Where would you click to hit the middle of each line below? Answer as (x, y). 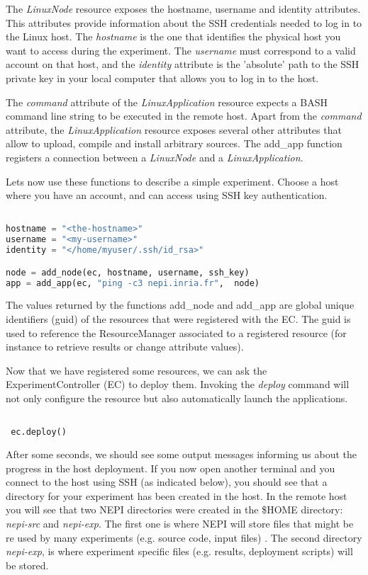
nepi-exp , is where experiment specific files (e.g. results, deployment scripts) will (179, 551)
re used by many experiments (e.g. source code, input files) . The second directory (184, 537)
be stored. (27, 565)
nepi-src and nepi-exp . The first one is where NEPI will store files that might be (180, 524)
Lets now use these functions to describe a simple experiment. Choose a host (172, 181)
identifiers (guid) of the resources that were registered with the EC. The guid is (178, 319)
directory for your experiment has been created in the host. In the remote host (177, 495)
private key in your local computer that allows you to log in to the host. (162, 78)
